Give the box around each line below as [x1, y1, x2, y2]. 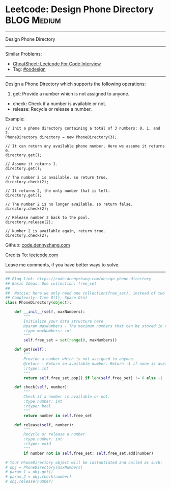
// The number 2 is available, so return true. [5, 175, 108, 180]
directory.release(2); [5, 219, 53, 225]
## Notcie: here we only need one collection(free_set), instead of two [5, 290, 165, 296]
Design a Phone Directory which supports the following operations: [5, 81, 146, 87]
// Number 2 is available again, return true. [5, 228, 106, 233]
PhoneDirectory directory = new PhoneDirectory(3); [5, 134, 117, 140]
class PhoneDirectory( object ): [5, 300, 72, 305]
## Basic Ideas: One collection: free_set [5, 281, 97, 286]
